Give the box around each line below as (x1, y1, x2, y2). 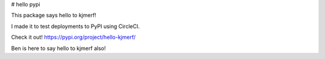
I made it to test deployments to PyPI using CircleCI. (11, 23, 140, 30)
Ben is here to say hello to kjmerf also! (11, 45, 106, 52)
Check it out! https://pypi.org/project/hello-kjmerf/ (11, 33, 136, 41)
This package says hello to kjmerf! (11, 12, 96, 19)
